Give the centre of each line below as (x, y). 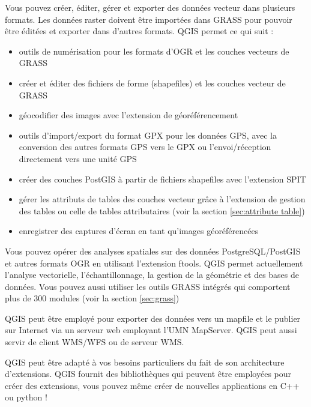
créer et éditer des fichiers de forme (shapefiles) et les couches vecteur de (152, 83)
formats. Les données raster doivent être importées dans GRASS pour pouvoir (149, 19)
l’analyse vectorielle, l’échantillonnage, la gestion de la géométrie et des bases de (152, 275)
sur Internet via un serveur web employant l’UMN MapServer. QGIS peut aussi (151, 330)
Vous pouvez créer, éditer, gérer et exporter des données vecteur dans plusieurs (150, 7)
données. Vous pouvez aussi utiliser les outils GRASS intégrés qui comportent (148, 286)
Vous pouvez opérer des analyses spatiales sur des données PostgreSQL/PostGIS (153, 251)
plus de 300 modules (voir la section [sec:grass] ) (92, 298)
